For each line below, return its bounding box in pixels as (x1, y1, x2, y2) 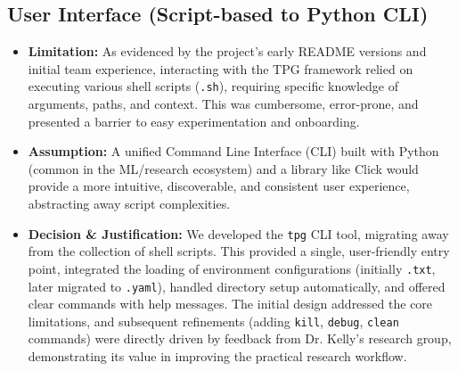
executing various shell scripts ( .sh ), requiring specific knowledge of (28, 77, 399, 95)
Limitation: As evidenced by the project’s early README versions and (28, 42, 427, 61)
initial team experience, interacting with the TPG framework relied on (28, 59, 413, 78)
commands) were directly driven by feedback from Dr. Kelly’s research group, (28, 329, 452, 348)
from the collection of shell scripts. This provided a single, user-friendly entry (28, 242, 450, 260)
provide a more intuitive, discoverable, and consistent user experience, (28, 177, 410, 195)
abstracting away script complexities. (28, 194, 231, 213)
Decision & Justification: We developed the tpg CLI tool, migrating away (28, 224, 449, 243)
